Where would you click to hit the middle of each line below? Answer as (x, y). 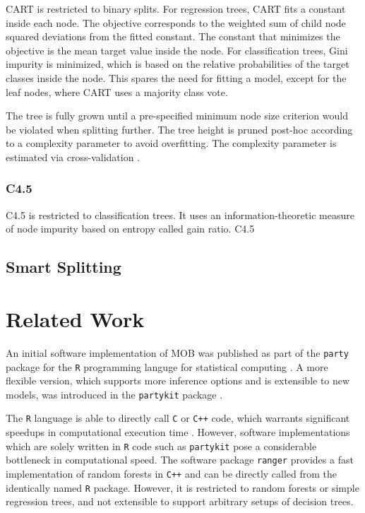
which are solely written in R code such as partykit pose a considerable (161, 446)
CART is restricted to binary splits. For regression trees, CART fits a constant (176, 8)
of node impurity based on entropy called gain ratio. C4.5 (130, 229)
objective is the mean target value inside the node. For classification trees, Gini (177, 50)
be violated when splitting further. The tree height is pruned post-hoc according (179, 129)
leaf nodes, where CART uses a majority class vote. (117, 92)
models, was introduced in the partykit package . (114, 394)
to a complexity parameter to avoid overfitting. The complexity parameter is (171, 143)
